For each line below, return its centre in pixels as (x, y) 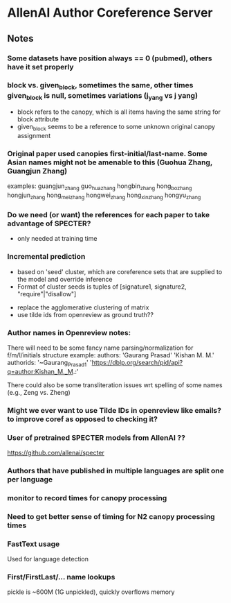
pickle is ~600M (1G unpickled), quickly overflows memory (91, 592)
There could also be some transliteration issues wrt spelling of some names (115, 385)
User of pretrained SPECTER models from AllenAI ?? (96, 437)
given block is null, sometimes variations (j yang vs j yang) (103, 96)
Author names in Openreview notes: (69, 332)
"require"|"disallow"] (47, 294)
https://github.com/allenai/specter (56, 452)
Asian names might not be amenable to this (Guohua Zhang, (110, 162)
